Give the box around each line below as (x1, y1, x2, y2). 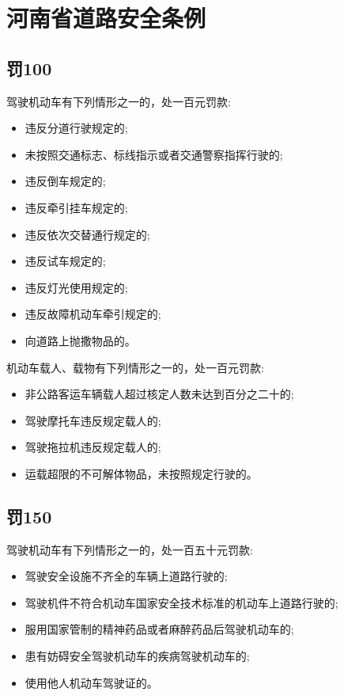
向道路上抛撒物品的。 (25, 332, 136, 348)
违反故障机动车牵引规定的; (25, 306, 161, 322)
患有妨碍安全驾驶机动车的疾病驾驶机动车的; (25, 648, 250, 664)
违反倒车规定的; (25, 173, 106, 189)
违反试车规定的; (25, 253, 106, 269)
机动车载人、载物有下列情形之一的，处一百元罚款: (6, 359, 264, 375)
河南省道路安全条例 (6, 2, 206, 34)
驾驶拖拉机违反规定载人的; (25, 439, 161, 455)
